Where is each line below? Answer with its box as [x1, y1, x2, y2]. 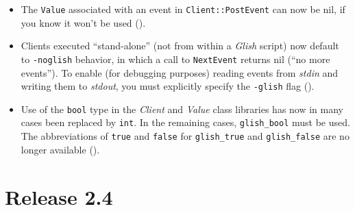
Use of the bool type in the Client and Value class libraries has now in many [21, 101, 344, 116]
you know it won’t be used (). [21, 15, 146, 29]
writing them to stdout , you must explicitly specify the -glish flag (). [21, 79, 315, 93]
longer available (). [21, 142, 100, 156]
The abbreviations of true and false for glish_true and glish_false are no [21, 129, 350, 143]
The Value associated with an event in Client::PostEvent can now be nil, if [21, 2, 345, 16]
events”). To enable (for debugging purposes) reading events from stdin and [21, 65, 339, 79]
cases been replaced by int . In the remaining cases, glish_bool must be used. [21, 115, 350, 129]
